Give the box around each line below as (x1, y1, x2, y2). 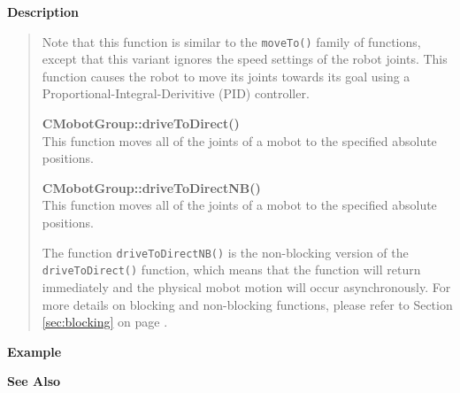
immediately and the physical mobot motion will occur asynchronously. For (42, 277, 451, 296)
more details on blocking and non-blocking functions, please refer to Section (42, 295, 453, 313)
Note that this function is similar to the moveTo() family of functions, (42, 32, 421, 50)
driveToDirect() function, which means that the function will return (42, 260, 421, 279)
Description (7, 3, 80, 20)
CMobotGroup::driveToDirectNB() (42, 178, 261, 196)
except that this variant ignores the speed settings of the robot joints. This (42, 50, 448, 68)
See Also (7, 372, 61, 390)
